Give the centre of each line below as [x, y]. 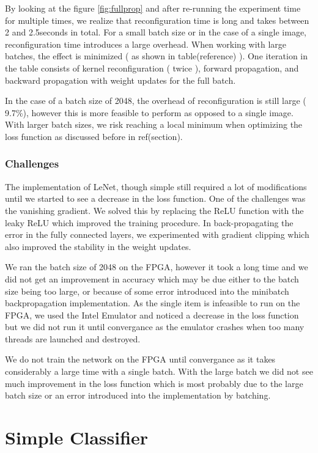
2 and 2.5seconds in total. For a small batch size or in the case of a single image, [156, 32]
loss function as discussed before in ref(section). [94, 136]
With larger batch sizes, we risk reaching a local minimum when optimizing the [154, 124]
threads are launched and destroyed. [73, 338]
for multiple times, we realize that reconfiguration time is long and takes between [157, 20]
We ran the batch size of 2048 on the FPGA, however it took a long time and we [157, 267]
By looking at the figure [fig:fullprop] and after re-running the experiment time [153, 8]
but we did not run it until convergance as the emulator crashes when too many [155, 327]
